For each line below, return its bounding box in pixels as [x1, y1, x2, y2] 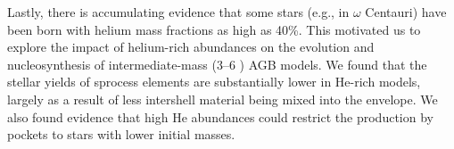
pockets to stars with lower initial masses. [7, 125, 235, 144]
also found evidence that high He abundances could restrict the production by [7, 107, 433, 126]
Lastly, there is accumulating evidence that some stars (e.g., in [7, 3, 350, 21]
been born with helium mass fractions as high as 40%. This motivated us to [7, 20, 421, 38]
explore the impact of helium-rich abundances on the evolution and [7, 37, 375, 56]
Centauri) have [365, 3, 447, 21]
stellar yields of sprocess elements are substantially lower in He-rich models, [7, 72, 421, 91]
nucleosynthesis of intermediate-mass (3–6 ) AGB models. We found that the [7, 54, 427, 73]
